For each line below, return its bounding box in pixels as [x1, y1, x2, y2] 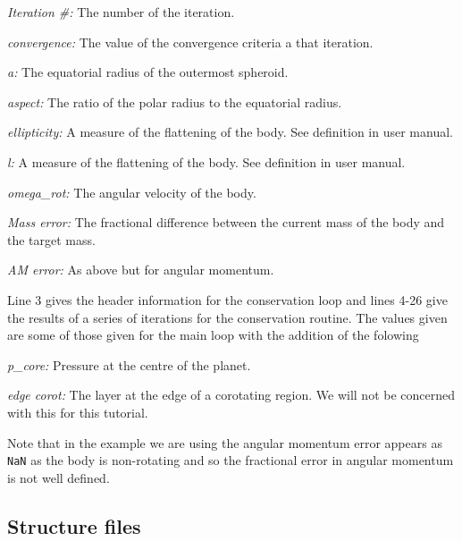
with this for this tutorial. [7, 402, 148, 421]
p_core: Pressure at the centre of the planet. [7, 355, 251, 374]
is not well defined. [7, 468, 110, 486]
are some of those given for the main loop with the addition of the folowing [7, 325, 419, 344]
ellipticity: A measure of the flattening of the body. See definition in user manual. [7, 123, 453, 141]
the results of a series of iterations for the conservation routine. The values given [7, 308, 448, 326]
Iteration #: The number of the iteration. [7, 3, 235, 21]
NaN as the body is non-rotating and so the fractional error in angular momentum [7, 451, 454, 469]
